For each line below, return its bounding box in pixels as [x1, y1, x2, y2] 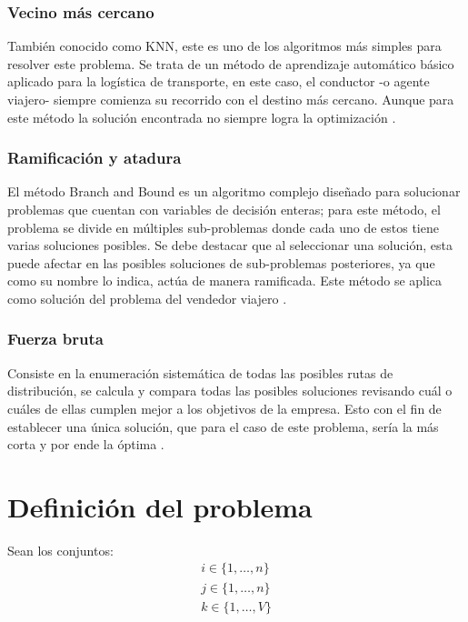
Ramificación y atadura [7, 146, 182, 169]
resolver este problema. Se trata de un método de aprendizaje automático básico [7, 54, 454, 73]
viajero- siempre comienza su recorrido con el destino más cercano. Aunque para [7, 90, 454, 108]
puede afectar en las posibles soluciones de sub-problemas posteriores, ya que [7, 253, 435, 272]
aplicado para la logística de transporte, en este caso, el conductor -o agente [7, 72, 430, 91]
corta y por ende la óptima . [7, 435, 164, 454]
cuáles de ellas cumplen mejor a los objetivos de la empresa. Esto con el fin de [7, 398, 442, 417]
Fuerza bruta [7, 327, 104, 350]
